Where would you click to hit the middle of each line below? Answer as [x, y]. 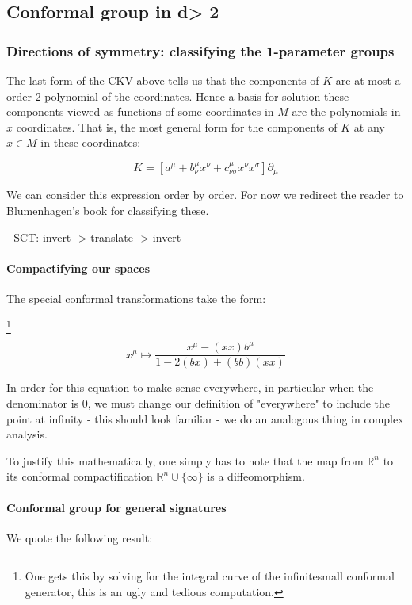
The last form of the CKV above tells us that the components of [163, 80]
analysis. [27, 434]
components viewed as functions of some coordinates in [140, 111]
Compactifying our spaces [78, 268]
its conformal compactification [80, 476]
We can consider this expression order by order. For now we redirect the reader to [205, 195]
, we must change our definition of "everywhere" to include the [239, 403]
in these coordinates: [91, 142]
